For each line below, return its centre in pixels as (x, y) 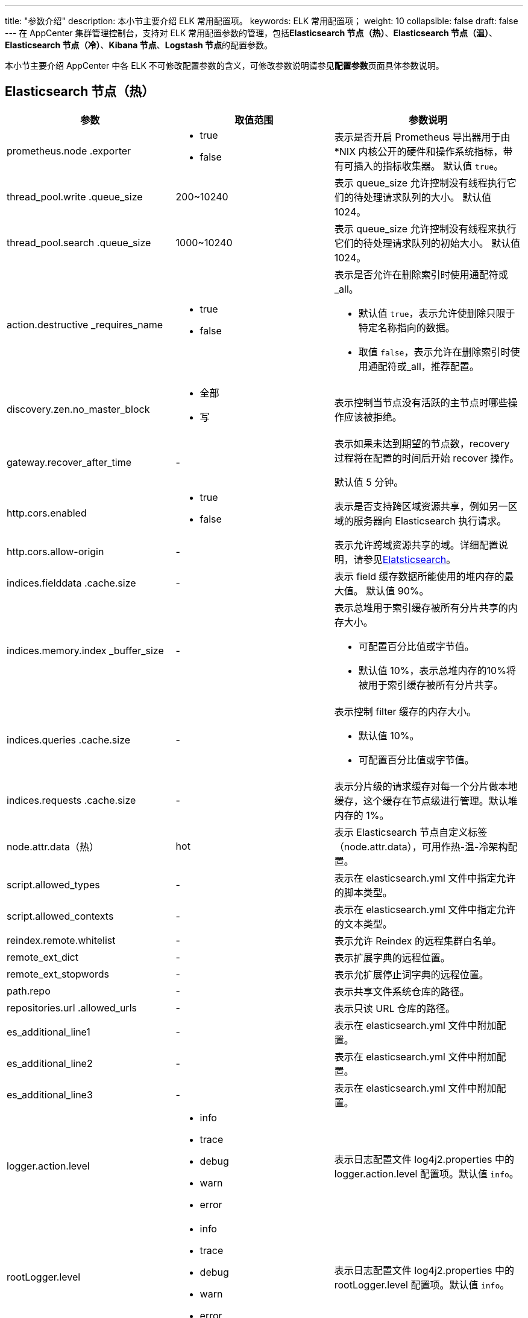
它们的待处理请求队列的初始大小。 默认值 (427, 243)
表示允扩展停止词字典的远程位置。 (411, 974)
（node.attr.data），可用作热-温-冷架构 (421, 846)
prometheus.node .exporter (69, 151)
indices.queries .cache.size (69, 740)
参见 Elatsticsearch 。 (410, 559)
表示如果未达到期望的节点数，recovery (422, 443)
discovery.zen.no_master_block (78, 409)
